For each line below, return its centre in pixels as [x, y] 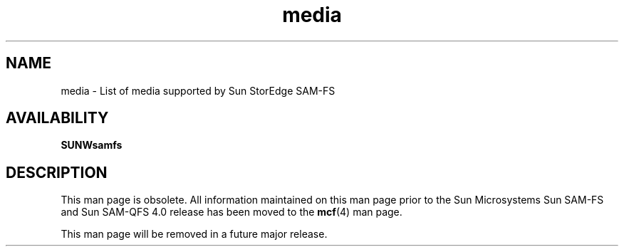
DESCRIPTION [57, 172]
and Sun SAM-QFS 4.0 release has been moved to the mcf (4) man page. [232, 212]
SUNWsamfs [92, 145]
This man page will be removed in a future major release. [194, 234]
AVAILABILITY [57, 118]
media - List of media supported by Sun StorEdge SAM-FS [198, 90]
